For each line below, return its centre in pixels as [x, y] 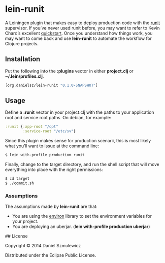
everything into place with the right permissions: [54, 170]
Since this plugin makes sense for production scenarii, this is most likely [78, 141]
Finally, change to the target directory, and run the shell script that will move [82, 164]
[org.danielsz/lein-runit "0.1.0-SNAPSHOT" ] [51, 85]
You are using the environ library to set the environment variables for [82, 216]
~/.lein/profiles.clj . [25, 76]
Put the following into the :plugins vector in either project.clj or [69, 71]
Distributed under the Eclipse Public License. [50, 255]
